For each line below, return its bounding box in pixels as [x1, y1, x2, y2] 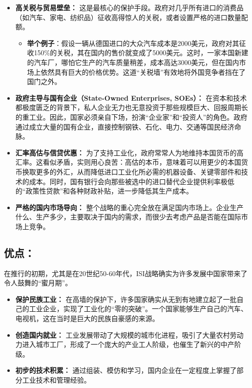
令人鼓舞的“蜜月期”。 [4, 278, 72, 288]
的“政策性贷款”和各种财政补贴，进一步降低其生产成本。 [15, 186, 193, 196]
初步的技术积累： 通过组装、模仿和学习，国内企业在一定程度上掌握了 [15, 365, 237, 375]
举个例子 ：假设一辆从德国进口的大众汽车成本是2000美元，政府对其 [27, 38, 239, 48]
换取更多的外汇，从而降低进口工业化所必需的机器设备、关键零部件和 [22, 166, 241, 176]
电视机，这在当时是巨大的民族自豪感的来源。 [15, 313, 159, 323]
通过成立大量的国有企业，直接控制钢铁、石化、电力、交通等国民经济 [15, 121, 234, 131]
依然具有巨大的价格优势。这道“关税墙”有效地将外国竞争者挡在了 [41, 66, 246, 77]
